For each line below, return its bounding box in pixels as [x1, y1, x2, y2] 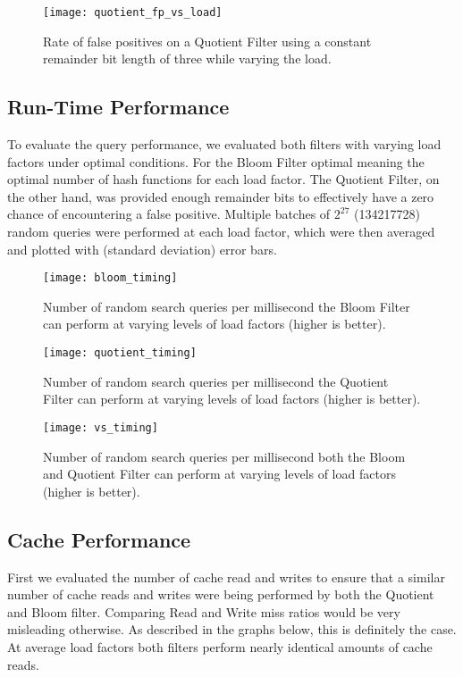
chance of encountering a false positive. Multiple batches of [7, 205, 331, 223]
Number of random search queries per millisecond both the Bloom [43, 447, 406, 465]
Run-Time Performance [7, 93, 230, 121]
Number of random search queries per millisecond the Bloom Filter [43, 297, 410, 315]
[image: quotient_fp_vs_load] [43, 6, 223, 19]
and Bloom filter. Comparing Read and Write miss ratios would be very [7, 602, 400, 621]
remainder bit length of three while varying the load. [43, 49, 332, 68]
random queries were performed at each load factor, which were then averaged [7, 222, 435, 241]
